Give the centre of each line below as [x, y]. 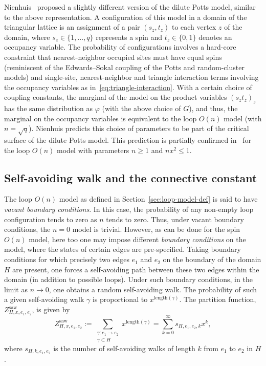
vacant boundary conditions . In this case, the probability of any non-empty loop [129, 209]
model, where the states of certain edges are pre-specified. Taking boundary [123, 249]
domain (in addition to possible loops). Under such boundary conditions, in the [128, 279]
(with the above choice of [141, 108]
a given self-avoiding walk [44, 299]
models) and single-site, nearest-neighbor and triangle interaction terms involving [131, 77]
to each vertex [194, 27]
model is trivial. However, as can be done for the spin [156, 229]
